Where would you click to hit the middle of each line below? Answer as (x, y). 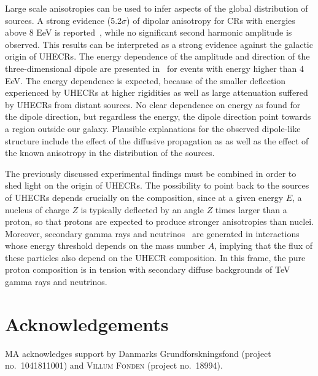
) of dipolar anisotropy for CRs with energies (211, 20)
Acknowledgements (87, 323)
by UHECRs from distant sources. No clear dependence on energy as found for (153, 104)
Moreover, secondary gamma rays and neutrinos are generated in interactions (152, 233)
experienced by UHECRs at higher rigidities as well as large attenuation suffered (157, 92)
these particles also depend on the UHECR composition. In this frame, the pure (155, 257)
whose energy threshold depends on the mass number (105, 245)
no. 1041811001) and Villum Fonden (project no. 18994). (114, 365)
